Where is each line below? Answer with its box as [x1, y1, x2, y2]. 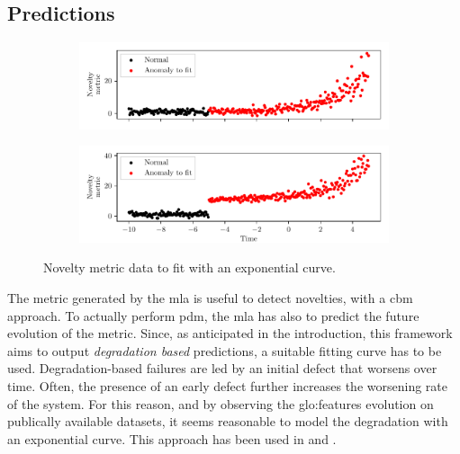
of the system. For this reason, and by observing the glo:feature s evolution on [7, 394, 434, 413]
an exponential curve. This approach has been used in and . [7, 429, 337, 448]
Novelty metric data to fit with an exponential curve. [43, 258, 336, 277]
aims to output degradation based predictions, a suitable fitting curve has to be [7, 341, 442, 360]
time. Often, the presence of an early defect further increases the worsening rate [7, 377, 447, 396]
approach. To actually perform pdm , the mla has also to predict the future [7, 306, 419, 325]
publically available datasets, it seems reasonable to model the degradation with [7, 412, 448, 431]
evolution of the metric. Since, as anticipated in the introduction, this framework [7, 324, 453, 343]
